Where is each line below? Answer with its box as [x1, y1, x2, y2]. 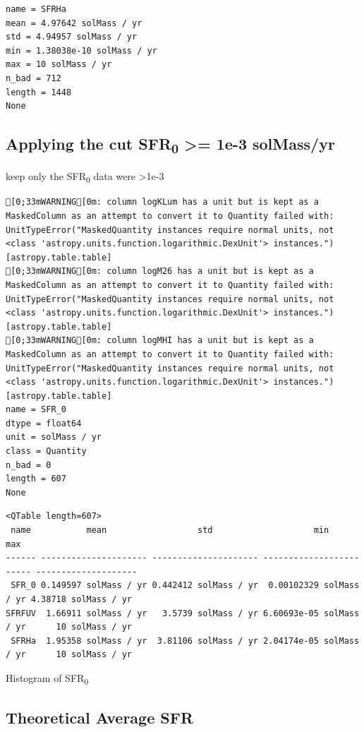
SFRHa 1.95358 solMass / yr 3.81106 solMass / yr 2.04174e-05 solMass [11, 635, 360, 646]
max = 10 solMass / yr [6, 59, 112, 70]
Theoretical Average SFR [6, 707, 194, 728]
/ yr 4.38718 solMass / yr [6, 594, 132, 604]
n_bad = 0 [6, 460, 51, 470]
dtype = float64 [6, 418, 82, 428]
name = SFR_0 [6, 404, 66, 415]
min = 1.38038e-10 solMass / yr [6, 45, 157, 56]
